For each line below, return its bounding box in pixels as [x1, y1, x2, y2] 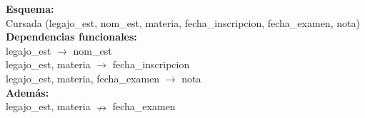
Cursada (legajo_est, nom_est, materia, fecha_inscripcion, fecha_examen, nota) [6, 15, 360, 30]
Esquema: [6, 1, 54, 16]
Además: [6, 85, 49, 100]
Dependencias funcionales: [6, 29, 137, 44]
